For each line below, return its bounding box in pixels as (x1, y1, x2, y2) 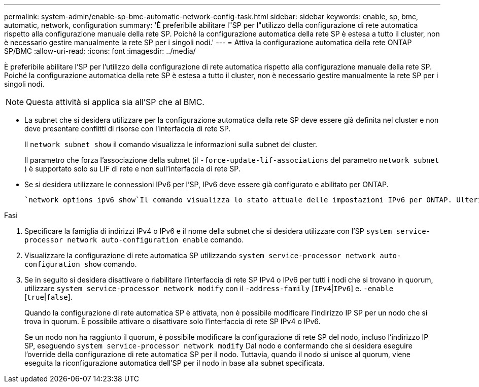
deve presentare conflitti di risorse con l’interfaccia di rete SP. (24, 124, 231, 133)
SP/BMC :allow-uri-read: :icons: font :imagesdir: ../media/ (4, 47, 196, 55)
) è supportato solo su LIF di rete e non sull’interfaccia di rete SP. (24, 164, 241, 173)
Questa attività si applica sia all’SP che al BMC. (26, 97, 204, 107)
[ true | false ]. (24, 293, 73, 301)
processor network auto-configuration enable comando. (24, 235, 244, 244)
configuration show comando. (24, 260, 137, 268)
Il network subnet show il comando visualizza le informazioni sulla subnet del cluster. (24, 140, 318, 149)
